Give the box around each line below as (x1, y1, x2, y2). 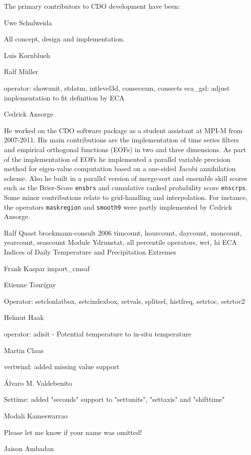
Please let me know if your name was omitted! (4, 427, 142, 437)
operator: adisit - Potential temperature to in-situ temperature (4, 328, 191, 338)
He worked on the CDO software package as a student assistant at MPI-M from (4, 125, 243, 135)
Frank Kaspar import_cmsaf (4, 263, 90, 273)
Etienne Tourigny (4, 279, 56, 290)
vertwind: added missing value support (4, 361, 120, 372)
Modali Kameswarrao (4, 410, 68, 420)
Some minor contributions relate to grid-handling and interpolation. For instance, (4, 192, 248, 202)
